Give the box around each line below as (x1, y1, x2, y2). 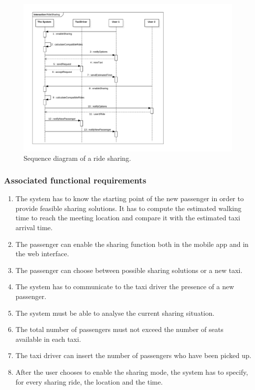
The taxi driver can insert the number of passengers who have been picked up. (15, 350, 252, 360)
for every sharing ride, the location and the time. (15, 376, 163, 387)
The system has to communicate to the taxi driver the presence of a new (15, 281, 234, 292)
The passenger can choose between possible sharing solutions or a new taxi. (15, 265, 243, 275)
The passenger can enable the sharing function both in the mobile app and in (15, 239, 249, 249)
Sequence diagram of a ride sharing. (24, 153, 131, 163)
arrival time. (15, 222, 53, 232)
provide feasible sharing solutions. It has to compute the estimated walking (15, 203, 242, 213)
